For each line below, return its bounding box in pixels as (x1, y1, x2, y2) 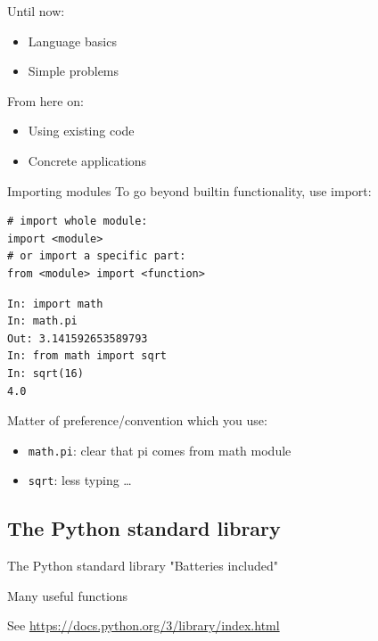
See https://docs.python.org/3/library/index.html (7, 616, 280, 635)
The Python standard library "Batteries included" (7, 556, 279, 575)
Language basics (28, 31, 117, 50)
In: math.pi (7, 315, 78, 328)
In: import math (7, 297, 103, 310)
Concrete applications (28, 151, 147, 169)
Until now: (7, 2, 65, 20)
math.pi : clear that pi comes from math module (28, 440, 292, 459)
